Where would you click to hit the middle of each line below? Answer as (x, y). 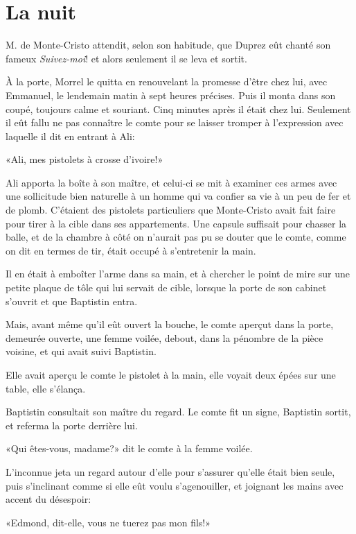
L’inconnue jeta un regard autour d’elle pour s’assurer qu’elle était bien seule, (170, 471)
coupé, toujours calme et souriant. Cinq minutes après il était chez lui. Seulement (178, 109)
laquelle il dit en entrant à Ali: (70, 136)
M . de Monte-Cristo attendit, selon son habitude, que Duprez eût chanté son (168, 45)
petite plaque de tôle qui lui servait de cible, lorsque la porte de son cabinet (166, 287)
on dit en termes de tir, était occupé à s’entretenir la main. (131, 250)
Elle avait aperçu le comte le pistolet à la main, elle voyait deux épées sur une (171, 374)
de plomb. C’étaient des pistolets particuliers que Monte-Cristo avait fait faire (171, 210)
